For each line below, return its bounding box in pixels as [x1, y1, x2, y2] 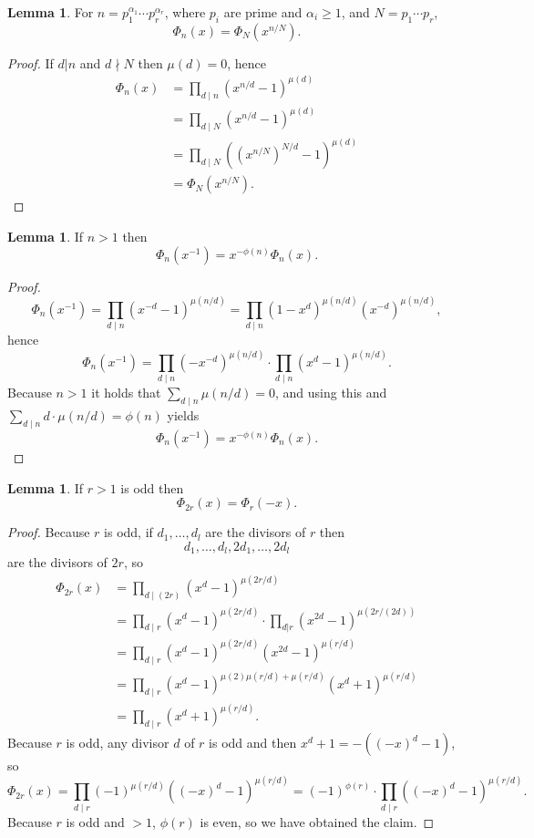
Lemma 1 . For [7, 3, 94, 21]
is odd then [120, 478, 184, 497]
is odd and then [209, 733, 297, 752]
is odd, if [104, 522, 153, 542]
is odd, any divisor [66, 733, 169, 752]
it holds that [91, 383, 161, 402]
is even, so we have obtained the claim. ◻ [200, 812, 435, 831]
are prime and [223, 3, 303, 21]
